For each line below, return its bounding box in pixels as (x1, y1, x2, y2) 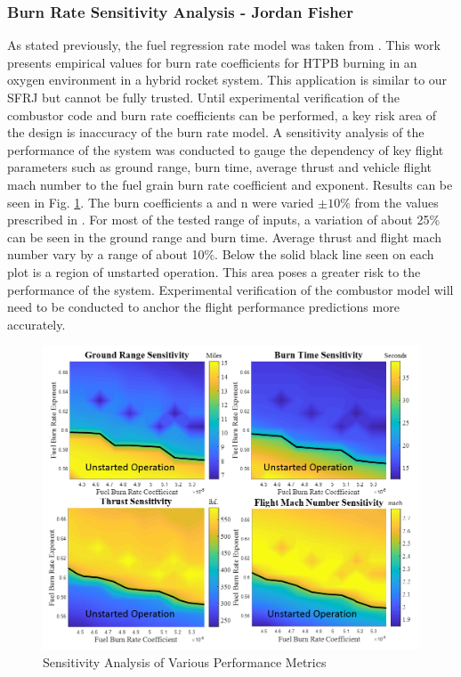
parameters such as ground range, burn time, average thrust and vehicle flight (7, 158, 432, 176)
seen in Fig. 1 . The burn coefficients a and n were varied (7, 192, 314, 211)
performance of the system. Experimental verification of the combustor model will (7, 280, 454, 298)
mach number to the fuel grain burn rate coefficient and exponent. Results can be (7, 175, 453, 193)
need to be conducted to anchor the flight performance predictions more (7, 298, 400, 316)
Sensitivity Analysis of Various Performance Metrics (43, 652, 327, 671)
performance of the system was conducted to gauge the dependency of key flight (7, 140, 444, 159)
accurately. (7, 314, 66, 333)
